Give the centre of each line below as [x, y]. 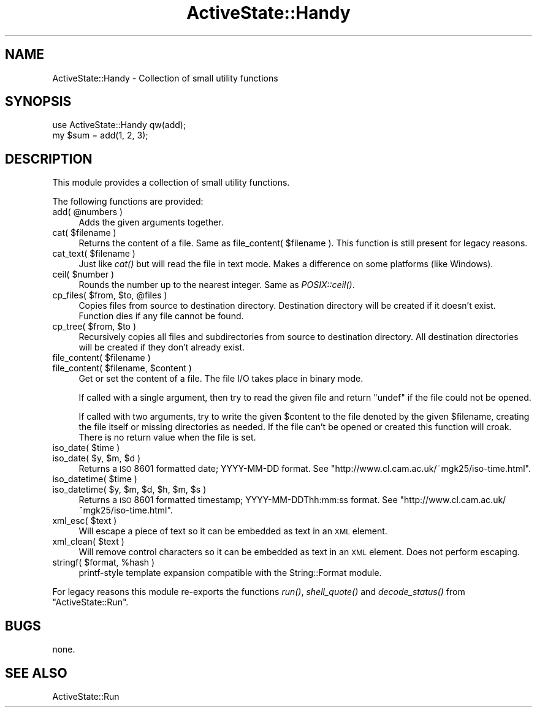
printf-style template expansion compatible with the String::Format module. [230, 573]
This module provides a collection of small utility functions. [171, 183]
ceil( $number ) [83, 275]
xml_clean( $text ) [88, 542]
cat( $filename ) [84, 233]
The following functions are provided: [128, 202]
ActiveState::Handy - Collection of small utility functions [165, 78]
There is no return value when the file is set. [167, 437]
